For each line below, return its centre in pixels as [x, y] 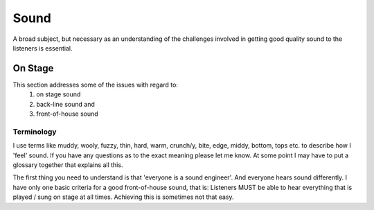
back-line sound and [65, 104]
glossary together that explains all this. [68, 165]
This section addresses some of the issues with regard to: [95, 85]
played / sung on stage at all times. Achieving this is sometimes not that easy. [123, 197]
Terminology [35, 132]
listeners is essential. [43, 48]
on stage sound [59, 94]
